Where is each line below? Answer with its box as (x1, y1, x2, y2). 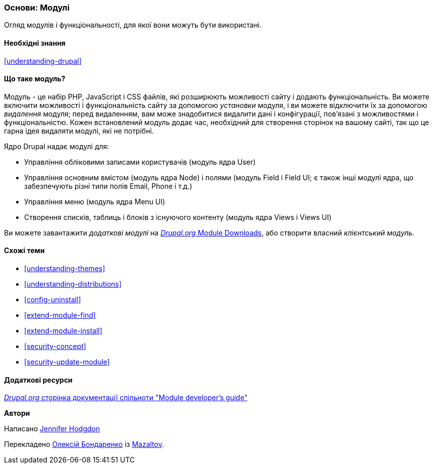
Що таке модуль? (4, 74, 65, 83)
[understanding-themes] (24, 264, 105, 273)
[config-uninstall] (24, 295, 81, 304)
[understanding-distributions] (24, 280, 122, 289)
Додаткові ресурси (4, 375, 73, 384)
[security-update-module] (24, 358, 110, 367)
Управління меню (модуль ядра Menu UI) (24, 197, 165, 206)
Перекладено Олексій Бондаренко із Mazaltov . (4, 440, 164, 449)
